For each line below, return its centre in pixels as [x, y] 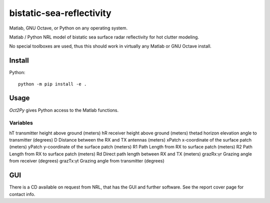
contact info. [22, 194]
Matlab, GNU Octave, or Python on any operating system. [68, 28]
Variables [21, 123]
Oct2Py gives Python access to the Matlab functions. [64, 110]
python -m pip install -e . [52, 84]
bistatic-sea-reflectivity [60, 13]
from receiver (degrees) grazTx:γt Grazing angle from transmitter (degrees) [87, 161]
